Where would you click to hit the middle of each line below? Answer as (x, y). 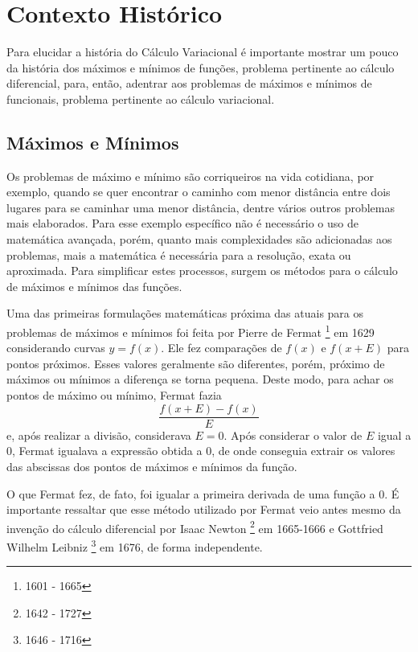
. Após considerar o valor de (293, 435)
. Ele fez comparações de (221, 348)
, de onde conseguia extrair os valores (303, 451)
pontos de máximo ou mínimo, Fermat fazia (114, 395)
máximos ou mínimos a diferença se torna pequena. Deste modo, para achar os (200, 379)
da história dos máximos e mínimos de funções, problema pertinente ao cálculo (201, 67)
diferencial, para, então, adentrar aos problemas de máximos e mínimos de (189, 83)
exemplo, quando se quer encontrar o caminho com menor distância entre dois (199, 192)
